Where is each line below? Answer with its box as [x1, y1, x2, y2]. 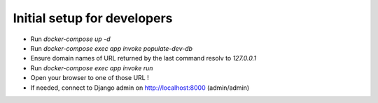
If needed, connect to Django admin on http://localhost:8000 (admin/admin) [30, 84, 250, 92]
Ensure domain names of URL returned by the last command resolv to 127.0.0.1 [30, 54, 257, 63]
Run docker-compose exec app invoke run [30, 63, 153, 72]
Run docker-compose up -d [30, 35, 111, 43]
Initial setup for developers [13, 10, 173, 26]
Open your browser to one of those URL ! [30, 74, 150, 82]
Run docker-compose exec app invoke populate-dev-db [30, 44, 192, 52]
